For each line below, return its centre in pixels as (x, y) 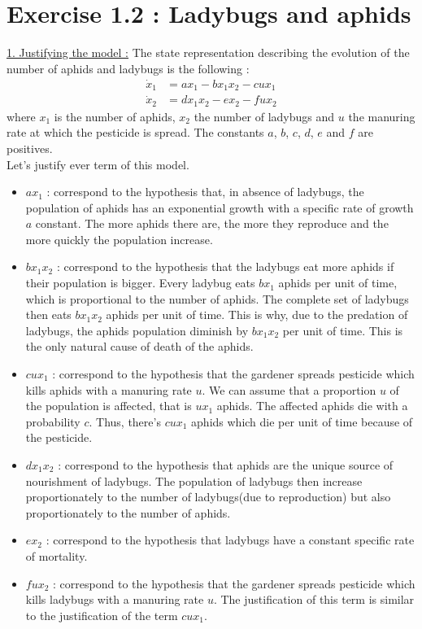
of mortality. (57, 555)
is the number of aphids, (115, 116)
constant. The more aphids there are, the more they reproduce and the (212, 223)
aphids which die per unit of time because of (302, 421)
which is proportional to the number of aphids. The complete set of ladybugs (217, 298)
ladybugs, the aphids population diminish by (137, 330)
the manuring (382, 116)
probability (53, 421)
